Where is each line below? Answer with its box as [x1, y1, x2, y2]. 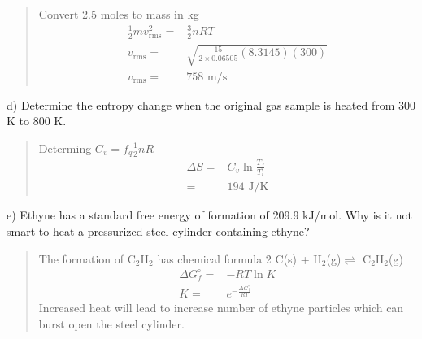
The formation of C [38, 250, 136, 267]
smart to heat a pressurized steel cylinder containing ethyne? [7, 223, 310, 240]
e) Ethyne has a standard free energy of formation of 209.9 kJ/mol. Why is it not [7, 206, 412, 224]
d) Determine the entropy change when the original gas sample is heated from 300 [7, 96, 415, 113]
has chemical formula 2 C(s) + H [157, 250, 322, 267]
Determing [38, 139, 92, 156]
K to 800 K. [7, 112, 67, 129]
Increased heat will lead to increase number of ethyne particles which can [38, 299, 404, 316]
